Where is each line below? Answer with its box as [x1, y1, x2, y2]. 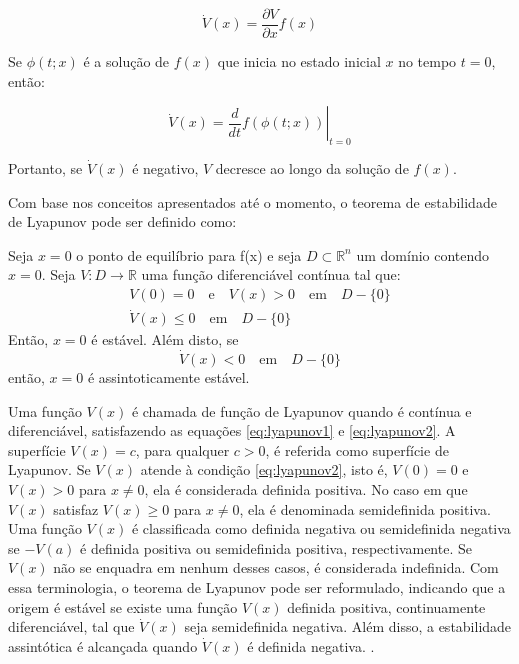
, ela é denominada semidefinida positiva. [239, 498, 491, 519]
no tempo [398, 51, 457, 72]
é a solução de [83, 51, 170, 72]
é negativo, [132, 158, 199, 179]
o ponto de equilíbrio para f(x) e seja [76, 244, 302, 265]
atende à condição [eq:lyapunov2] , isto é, [140, 459, 388, 480]
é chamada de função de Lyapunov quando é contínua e [131, 400, 472, 421]
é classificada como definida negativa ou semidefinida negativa [131, 518, 511, 539]
